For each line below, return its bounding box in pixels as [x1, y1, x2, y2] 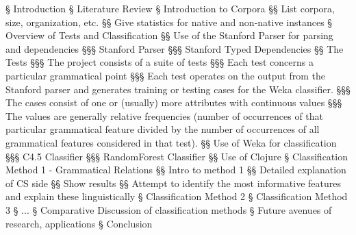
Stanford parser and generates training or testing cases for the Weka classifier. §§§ [5, 82, 351, 96]
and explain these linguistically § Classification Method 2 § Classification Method [5, 189, 348, 203]
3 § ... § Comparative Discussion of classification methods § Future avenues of [5, 202, 332, 217]
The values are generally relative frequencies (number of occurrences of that [5, 108, 324, 123]
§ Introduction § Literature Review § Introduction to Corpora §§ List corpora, [5, 1, 335, 15]
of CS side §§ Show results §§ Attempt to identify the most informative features [5, 175, 341, 190]
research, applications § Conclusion [5, 216, 153, 230]
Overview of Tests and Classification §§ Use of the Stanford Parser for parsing [5, 28, 333, 42]
